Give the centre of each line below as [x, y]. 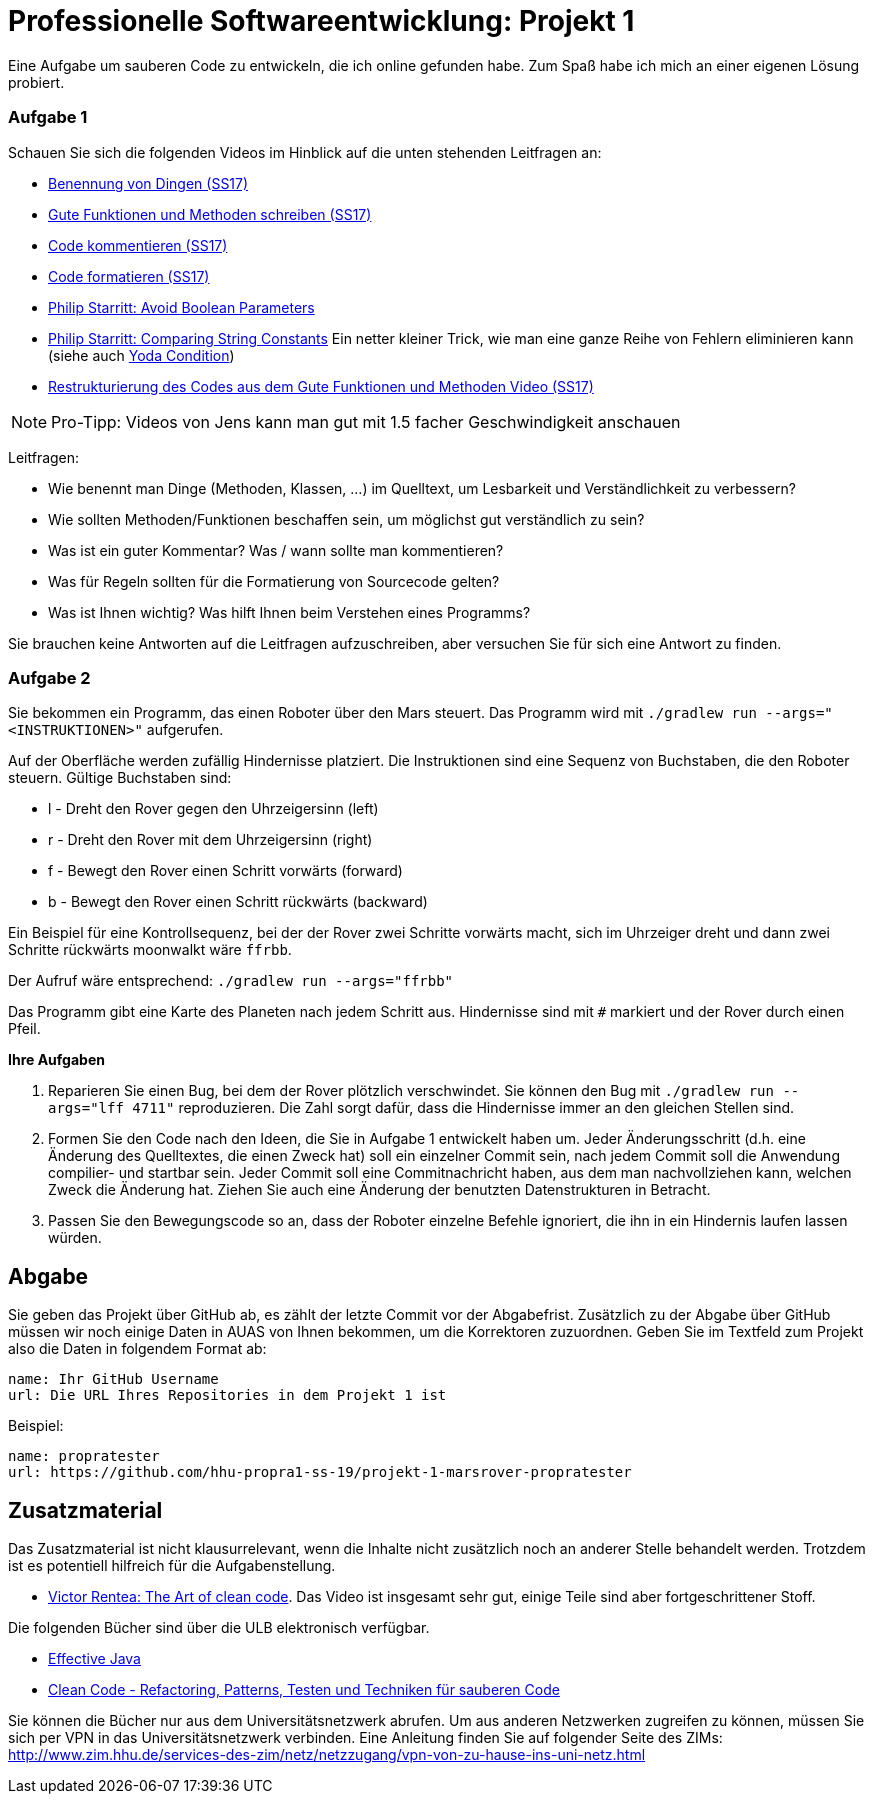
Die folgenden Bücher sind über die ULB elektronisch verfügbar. [219, 1627]
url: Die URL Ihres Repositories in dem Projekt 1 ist [227, 1395]
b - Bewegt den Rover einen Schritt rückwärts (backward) [238, 902]
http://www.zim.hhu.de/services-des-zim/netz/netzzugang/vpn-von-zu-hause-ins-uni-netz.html [327, 1754]
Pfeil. [24, 1029]
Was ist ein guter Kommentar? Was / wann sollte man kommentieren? [276, 550]
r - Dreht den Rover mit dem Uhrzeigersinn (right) [210, 840]
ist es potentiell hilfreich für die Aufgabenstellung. [172, 1565]
